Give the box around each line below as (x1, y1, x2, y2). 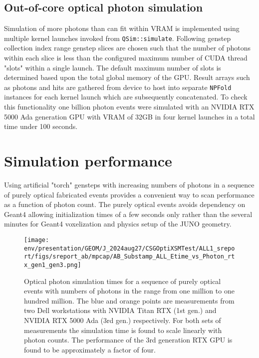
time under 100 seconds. (4, 121, 78, 131)
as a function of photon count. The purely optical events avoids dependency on (4, 199, 246, 209)
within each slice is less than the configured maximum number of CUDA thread (4, 52, 248, 63)
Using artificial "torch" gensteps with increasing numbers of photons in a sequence (4, 179, 255, 189)
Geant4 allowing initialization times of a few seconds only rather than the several (4, 208, 253, 219)
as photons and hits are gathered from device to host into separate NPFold (4, 81, 232, 92)
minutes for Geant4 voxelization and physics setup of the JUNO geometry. (4, 218, 232, 229)
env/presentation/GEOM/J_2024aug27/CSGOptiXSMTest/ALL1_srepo (24, 244, 235, 252)
